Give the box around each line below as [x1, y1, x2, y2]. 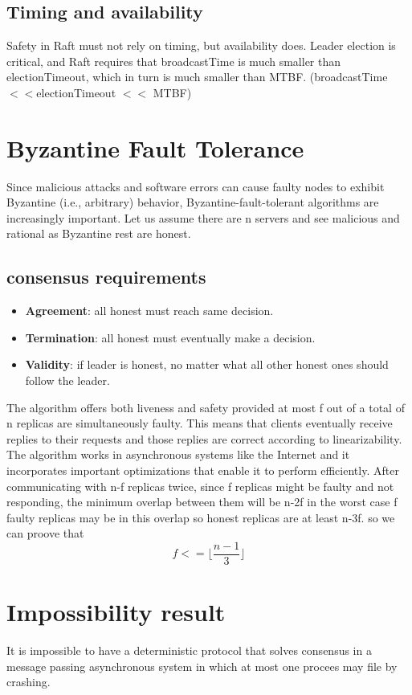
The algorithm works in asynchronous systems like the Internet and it [6, 446, 350, 463]
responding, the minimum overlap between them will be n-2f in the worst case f [6, 493, 398, 510]
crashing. [6, 673, 51, 690]
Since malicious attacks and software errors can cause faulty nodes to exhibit [6, 178, 385, 194]
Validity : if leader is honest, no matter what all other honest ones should [25, 356, 389, 373]
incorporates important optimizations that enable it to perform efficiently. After [6, 462, 399, 479]
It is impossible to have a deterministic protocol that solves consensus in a [6, 642, 372, 659]
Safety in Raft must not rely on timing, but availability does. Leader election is [6, 37, 396, 54]
